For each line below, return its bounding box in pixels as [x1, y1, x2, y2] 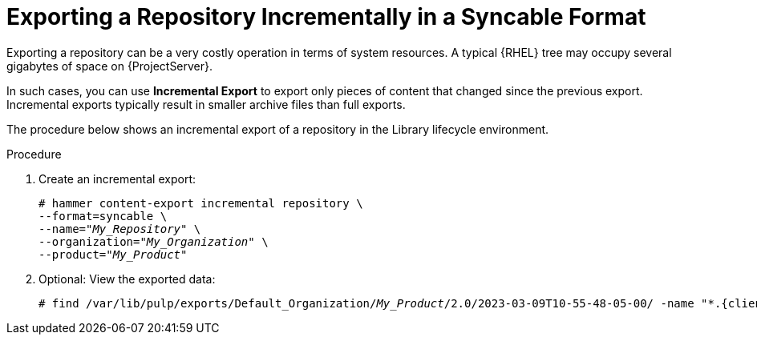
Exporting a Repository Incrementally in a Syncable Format [6, 3, 646, 30]
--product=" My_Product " [38, 247, 188, 261]
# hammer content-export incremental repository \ [38, 196, 363, 210]
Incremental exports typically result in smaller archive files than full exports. [6, 97, 406, 111]
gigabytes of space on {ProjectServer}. [6, 58, 213, 73]
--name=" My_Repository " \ [38, 222, 201, 235]
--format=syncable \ [38, 209, 168, 223]
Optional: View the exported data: [38, 271, 216, 286]
